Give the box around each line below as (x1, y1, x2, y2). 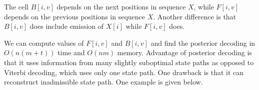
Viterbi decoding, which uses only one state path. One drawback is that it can (4, 67, 244, 77)
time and (57, 47, 85, 58)
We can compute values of (4, 37, 84, 48)
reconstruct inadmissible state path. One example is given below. (4, 77, 203, 87)
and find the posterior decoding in (150, 37, 255, 48)
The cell (4, 1, 28, 11)
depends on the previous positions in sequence (4, 11, 145, 21)
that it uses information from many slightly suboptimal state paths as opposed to (4, 57, 254, 67)
